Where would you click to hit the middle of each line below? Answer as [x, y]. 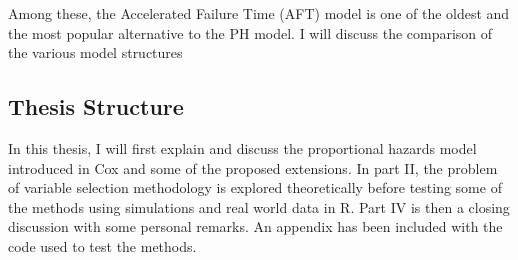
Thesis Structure [96, 106]
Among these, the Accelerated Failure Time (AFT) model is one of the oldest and [259, 13]
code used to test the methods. [102, 245]
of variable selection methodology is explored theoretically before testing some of [255, 187]
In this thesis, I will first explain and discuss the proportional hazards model [242, 147]
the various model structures [95, 52]
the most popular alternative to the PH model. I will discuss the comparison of [250, 32]
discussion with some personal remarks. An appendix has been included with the [255, 226]
